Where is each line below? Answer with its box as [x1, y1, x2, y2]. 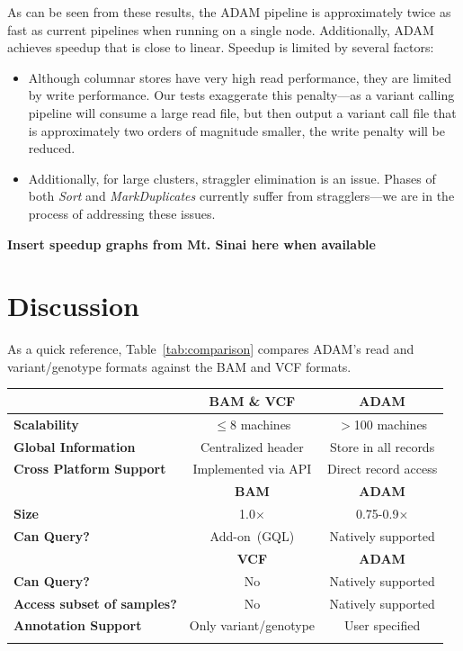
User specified [344, 616, 421, 635]
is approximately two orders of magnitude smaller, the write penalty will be [28, 121, 445, 140]
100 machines [353, 414, 428, 433]
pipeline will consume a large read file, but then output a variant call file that [28, 103, 457, 122]
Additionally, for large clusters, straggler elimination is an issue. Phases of [28, 168, 436, 187]
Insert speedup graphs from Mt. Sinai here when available [7, 234, 376, 253]
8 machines [230, 414, 291, 433]
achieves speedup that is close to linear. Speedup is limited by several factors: [7, 38, 434, 57]
